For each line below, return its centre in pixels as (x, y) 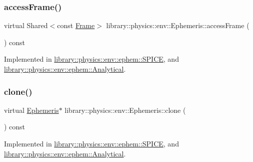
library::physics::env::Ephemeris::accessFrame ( (178, 25)
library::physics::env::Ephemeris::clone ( (125, 110)
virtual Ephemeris (31, 110)
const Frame (76, 25)
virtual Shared (26, 25)
